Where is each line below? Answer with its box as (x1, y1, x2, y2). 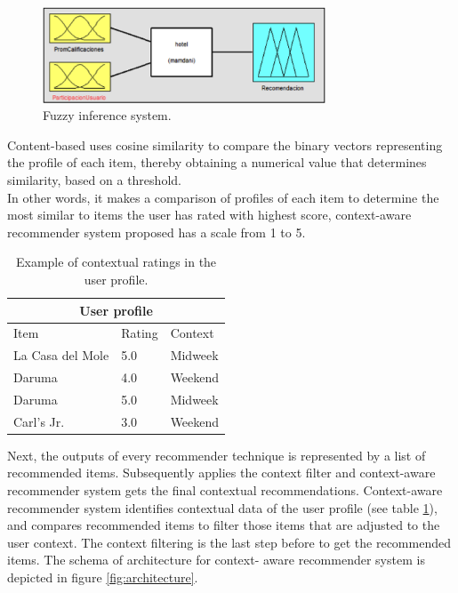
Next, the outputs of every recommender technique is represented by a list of (7, 445, 426, 464)
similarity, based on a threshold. (7, 171, 181, 188)
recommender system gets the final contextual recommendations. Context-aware (7, 481, 443, 500)
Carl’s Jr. (13, 412, 65, 430)
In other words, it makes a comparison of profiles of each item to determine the (7, 188, 439, 206)
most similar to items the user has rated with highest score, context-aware (7, 205, 412, 224)
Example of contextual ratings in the (15, 252, 217, 271)
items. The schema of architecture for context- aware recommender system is (7, 550, 425, 569)
